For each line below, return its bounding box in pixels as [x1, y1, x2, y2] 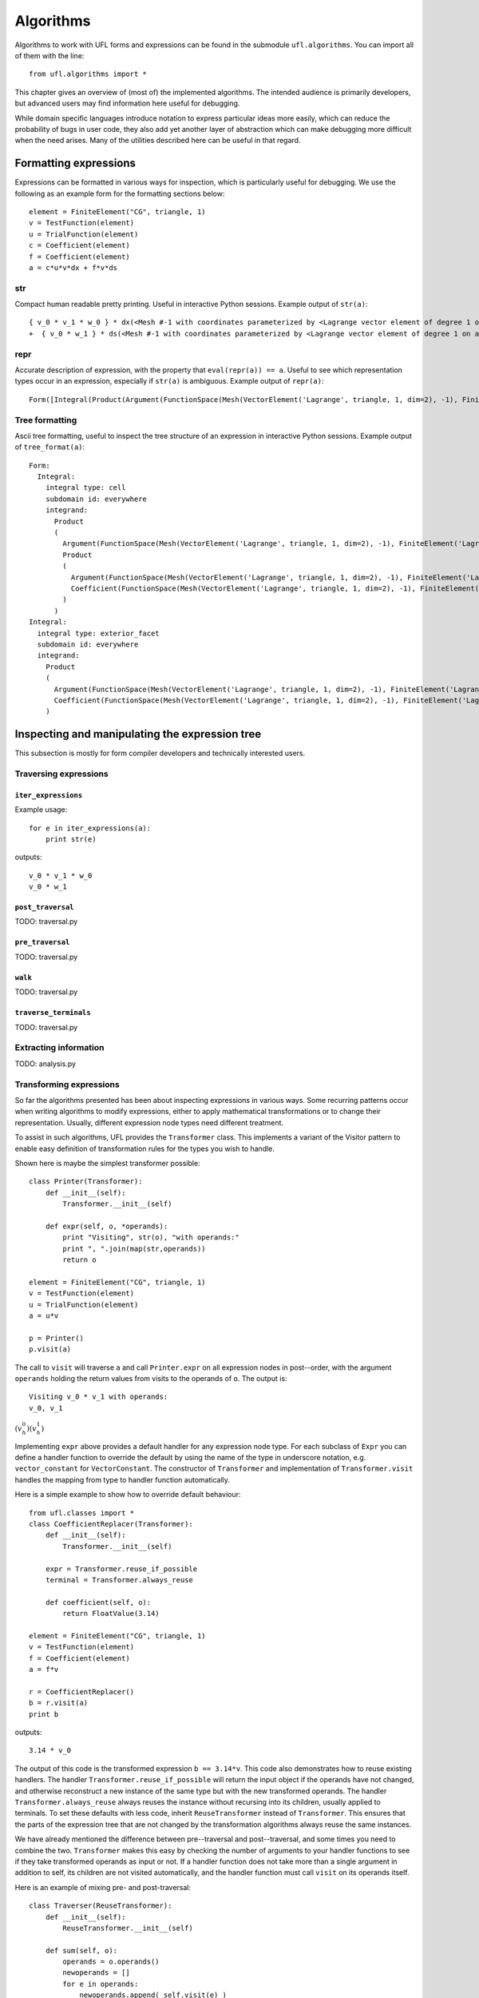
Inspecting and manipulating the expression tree [14, 727, 262, 741]
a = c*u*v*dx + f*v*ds [29, 263, 118, 272]
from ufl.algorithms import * [29, 70, 148, 79]
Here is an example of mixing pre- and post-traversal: [14, 1882, 192, 1892]
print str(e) [45, 834, 97, 843]
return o [62, 1256, 97, 1264]
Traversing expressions [14, 768, 109, 779]
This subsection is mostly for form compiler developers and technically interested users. [14, 748, 306, 758]
